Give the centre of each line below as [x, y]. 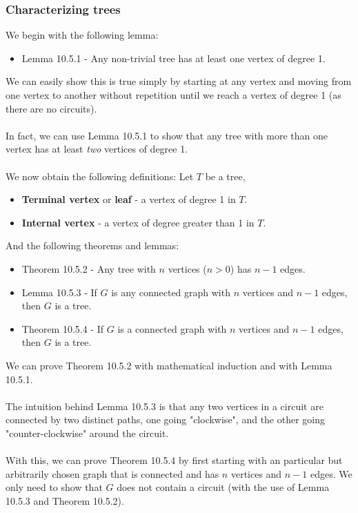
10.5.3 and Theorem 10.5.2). [65, 500]
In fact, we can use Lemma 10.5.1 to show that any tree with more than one [167, 135]
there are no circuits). [51, 108]
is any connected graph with [171, 292]
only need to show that [54, 487]
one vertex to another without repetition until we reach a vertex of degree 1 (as [173, 95]
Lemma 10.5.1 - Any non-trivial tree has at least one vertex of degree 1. [173, 58]
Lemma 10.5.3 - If [59, 292]
